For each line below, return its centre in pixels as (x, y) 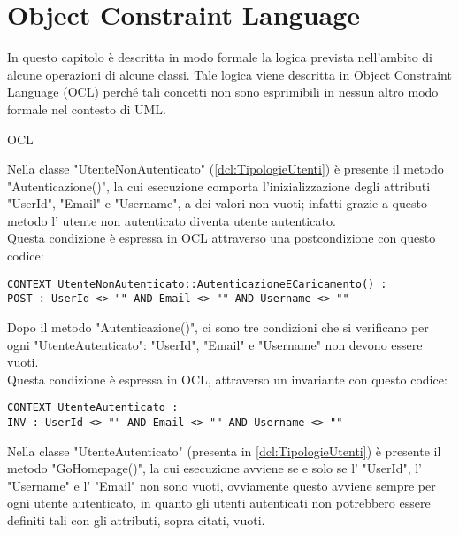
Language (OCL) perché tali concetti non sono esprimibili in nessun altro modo (223, 92)
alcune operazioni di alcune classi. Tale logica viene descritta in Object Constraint (229, 74)
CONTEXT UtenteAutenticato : (93, 408)
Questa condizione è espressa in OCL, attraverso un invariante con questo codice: (227, 379)
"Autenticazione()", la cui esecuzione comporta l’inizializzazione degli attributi (219, 186)
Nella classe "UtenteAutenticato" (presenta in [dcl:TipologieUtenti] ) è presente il (224, 450)
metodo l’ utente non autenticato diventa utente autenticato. (172, 220)
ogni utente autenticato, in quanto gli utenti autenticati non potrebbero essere (219, 503)
